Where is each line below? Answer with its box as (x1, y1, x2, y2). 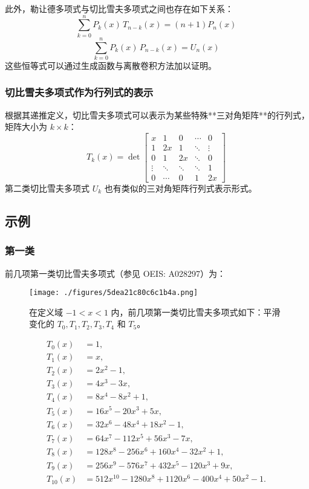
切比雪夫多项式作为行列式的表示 (5, 85, 154, 100)
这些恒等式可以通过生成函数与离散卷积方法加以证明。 (5, 59, 216, 71)
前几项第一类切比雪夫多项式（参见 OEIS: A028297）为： (5, 267, 226, 279)
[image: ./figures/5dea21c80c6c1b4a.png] (29, 288, 198, 297)
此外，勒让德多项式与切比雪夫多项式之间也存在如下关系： (5, 2, 233, 15)
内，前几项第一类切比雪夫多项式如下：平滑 (111, 305, 281, 318)
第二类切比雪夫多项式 (5, 182, 89, 194)
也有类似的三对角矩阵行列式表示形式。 (104, 182, 257, 194)
